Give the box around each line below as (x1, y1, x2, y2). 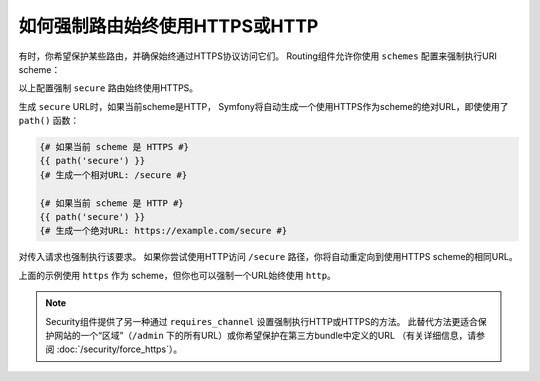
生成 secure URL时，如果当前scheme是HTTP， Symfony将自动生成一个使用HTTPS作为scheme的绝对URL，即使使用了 (18, 100, 509, 112)
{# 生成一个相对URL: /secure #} (39, 169, 188, 180)
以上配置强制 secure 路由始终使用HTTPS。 (18, 82, 199, 94)
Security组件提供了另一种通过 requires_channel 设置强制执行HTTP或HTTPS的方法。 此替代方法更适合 (45, 315, 479, 327)
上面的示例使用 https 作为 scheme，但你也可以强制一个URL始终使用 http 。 (18, 269, 337, 281)
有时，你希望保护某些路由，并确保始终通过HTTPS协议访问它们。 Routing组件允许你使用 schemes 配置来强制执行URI (18, 50, 497, 62)
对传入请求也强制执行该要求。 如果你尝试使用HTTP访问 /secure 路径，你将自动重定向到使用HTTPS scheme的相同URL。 (18, 251, 519, 263)
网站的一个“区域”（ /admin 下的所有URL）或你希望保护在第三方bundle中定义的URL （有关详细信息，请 (53, 329, 477, 341)
